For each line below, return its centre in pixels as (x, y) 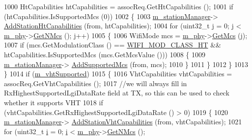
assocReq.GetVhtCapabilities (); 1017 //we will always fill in (96, 83)
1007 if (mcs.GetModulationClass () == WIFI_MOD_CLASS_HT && (112, 45)
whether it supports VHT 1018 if (54, 102)
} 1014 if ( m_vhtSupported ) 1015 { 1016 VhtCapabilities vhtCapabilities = (118, 74)
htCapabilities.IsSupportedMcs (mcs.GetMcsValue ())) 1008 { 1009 (105, 54)
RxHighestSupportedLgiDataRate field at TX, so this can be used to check (117, 93)
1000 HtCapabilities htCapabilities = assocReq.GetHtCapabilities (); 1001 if (119, 6)
